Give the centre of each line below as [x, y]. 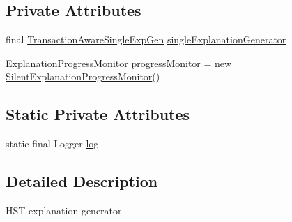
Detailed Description [82, 181]
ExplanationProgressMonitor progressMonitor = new [119, 62]
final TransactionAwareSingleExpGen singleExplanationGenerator [146, 39]
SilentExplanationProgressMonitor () [83, 76]
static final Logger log [52, 143]
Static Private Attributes [98, 114]
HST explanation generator [64, 210]
